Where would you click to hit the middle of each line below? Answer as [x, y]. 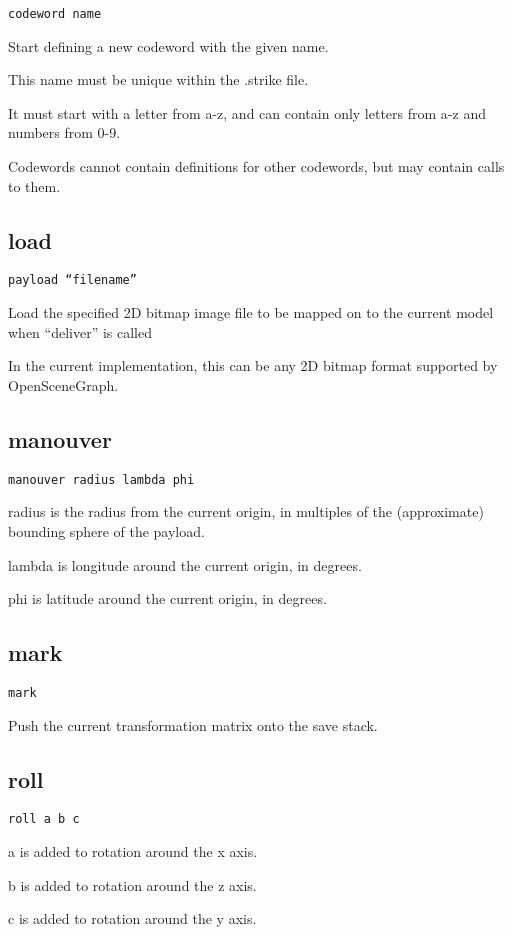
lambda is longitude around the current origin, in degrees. [185, 564]
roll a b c [44, 819]
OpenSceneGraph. [63, 384]
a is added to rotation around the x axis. [133, 851]
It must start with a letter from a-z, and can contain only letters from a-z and [247, 112]
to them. [34, 185]
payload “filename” [72, 280]
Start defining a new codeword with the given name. [168, 45]
